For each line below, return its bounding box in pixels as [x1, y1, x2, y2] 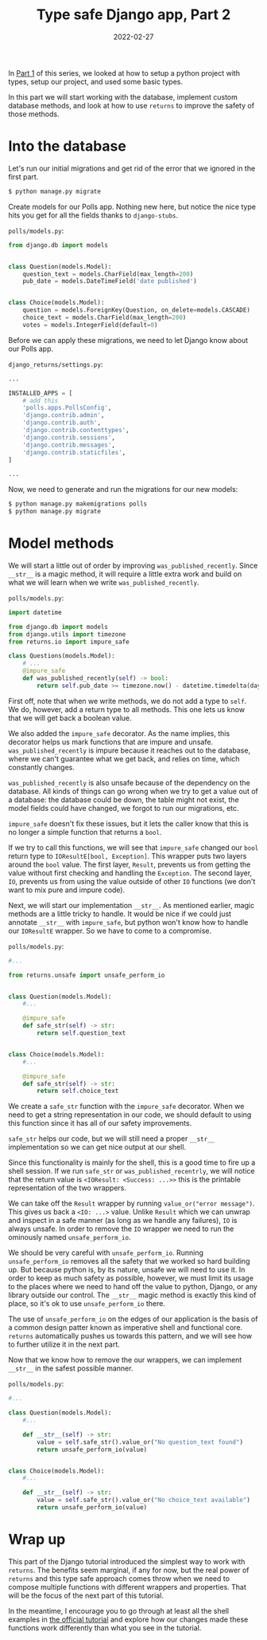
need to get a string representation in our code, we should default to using [8, 1110, 252, 1119]
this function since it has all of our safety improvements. [8, 1119, 192, 1128]
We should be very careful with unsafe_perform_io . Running [8, 1248, 204, 1257]
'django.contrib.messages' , [22, 441, 115, 449]
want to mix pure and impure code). [8, 885, 126, 895]
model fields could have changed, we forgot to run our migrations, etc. [8, 803, 240, 812]
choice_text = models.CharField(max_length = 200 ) [22, 313, 187, 321]
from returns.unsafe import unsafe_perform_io [8, 971, 165, 979]
